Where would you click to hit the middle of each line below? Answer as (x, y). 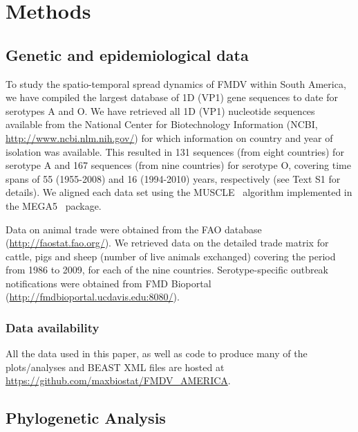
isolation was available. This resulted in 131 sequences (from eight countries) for (175, 151)
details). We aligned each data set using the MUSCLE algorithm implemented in (179, 192)
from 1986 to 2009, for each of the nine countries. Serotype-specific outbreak (167, 270)
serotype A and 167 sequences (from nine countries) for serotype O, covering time (178, 165)
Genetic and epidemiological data (127, 54)
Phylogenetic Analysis (86, 418)
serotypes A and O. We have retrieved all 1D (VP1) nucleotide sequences (160, 110)
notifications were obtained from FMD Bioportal (109, 283)
